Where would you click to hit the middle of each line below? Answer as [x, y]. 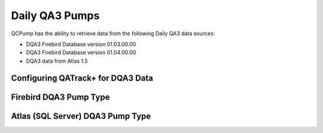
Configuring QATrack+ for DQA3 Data [82, 78]
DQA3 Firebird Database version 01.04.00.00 [81, 52]
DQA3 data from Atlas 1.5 [57, 61]
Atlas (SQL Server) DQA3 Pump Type [81, 116]
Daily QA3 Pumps [55, 16]
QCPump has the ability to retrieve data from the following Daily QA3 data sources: [113, 33]
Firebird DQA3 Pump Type [60, 97]
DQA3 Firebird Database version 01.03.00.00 [81, 44]
